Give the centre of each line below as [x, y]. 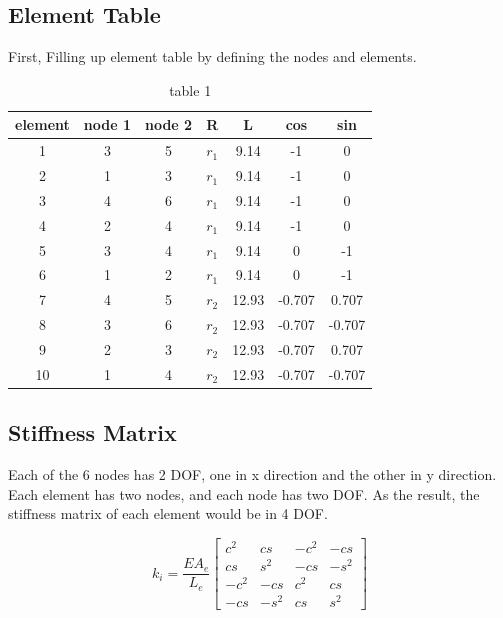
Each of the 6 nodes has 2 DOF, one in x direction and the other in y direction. [252, 474]
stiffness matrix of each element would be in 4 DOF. [168, 513]
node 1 [107, 124]
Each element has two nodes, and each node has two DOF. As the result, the [244, 493]
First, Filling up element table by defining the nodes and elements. [212, 56]
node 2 [168, 124]
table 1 [190, 89]
